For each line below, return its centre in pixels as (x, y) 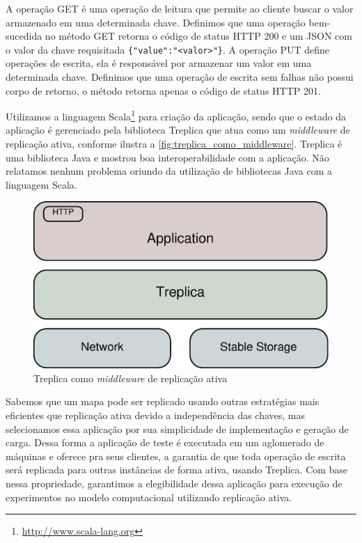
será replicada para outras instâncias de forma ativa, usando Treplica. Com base (177, 470)
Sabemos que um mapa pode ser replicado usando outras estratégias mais (163, 401)
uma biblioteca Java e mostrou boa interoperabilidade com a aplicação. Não (167, 157)
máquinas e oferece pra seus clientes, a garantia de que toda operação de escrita (176, 456)
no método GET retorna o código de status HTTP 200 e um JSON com (198, 36)
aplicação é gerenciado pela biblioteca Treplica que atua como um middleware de (178, 130)
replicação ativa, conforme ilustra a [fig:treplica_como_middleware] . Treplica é (174, 144)
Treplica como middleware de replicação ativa (131, 378)
